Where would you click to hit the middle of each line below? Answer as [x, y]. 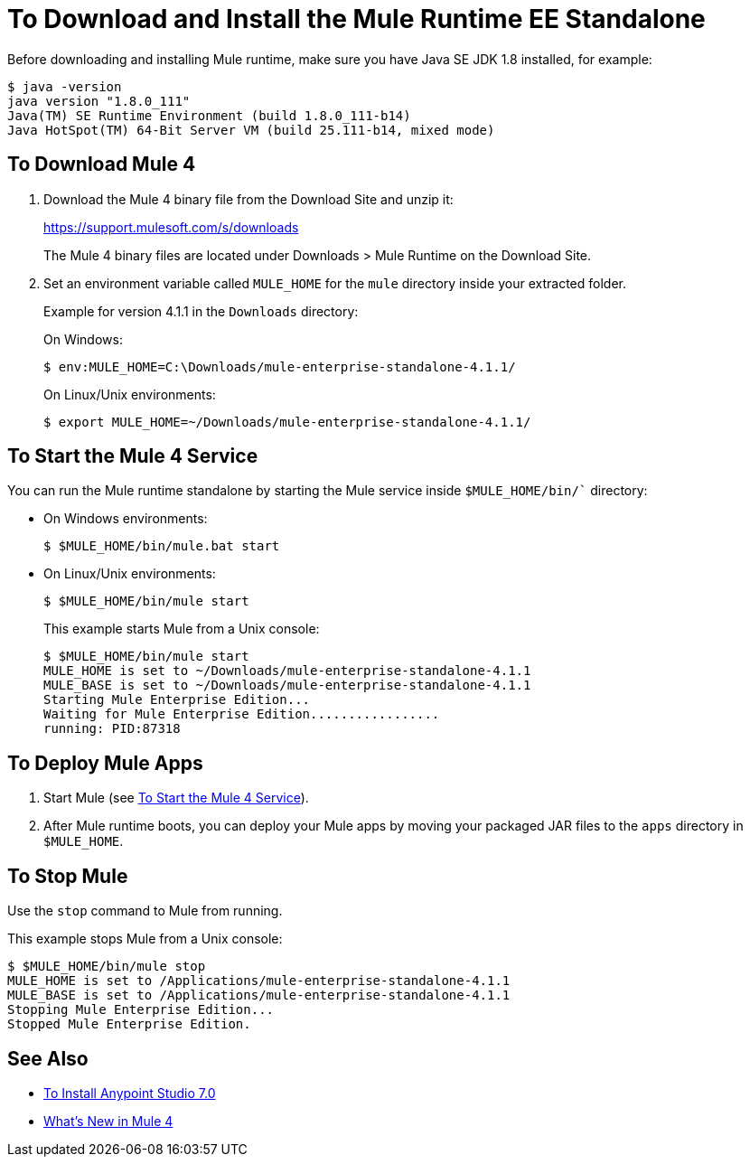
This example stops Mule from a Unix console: [145, 939]
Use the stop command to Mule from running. [145, 911]
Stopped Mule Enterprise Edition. [129, 1024]
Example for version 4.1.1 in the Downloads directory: [201, 311]
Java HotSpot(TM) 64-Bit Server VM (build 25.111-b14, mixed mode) [251, 130]
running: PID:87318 [112, 729]
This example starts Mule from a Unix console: [182, 629]
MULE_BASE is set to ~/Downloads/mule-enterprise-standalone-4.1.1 [287, 685]
